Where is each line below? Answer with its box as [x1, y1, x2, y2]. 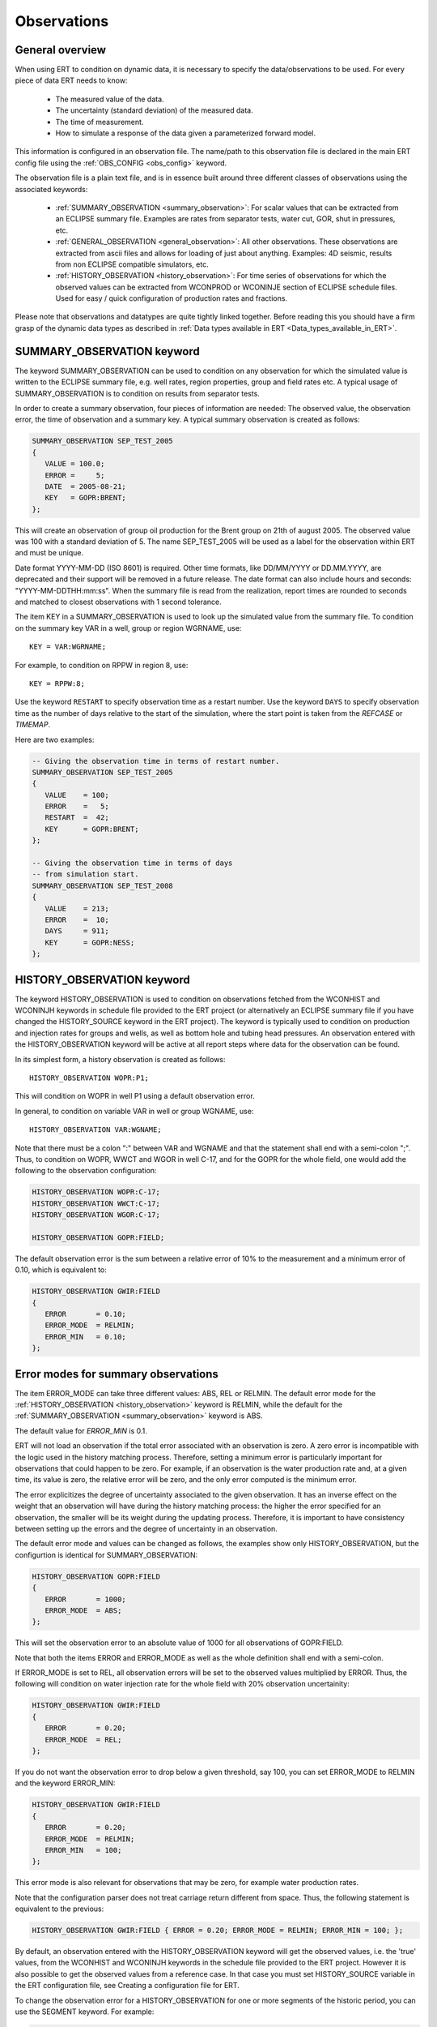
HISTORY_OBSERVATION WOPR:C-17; [32, 1188, 161, 1197]
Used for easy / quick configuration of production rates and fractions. [55, 294, 287, 303]
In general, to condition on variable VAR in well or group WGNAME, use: [15, 1106, 254, 1116]
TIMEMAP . [15, 720, 51, 730]
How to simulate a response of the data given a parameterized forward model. [55, 128, 316, 138]
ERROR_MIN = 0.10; [45, 1332, 127, 1341]
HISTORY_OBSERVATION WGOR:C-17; [32, 1211, 161, 1219]
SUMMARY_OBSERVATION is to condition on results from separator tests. [15, 388, 261, 398]
